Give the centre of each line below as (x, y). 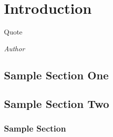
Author (15, 48)
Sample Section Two (56, 104)
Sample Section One (56, 75)
